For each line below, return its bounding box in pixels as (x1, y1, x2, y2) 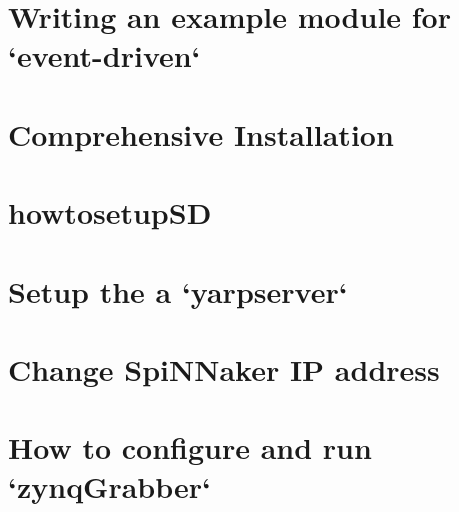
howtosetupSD (8, 192, 212, 233)
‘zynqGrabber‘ (8, 466, 212, 507)
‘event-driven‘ (8, 35, 201, 76)
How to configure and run (8, 427, 372, 468)
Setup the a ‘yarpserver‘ (8, 270, 348, 311)
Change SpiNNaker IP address (8, 348, 440, 389)
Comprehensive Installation (8, 113, 394, 154)
